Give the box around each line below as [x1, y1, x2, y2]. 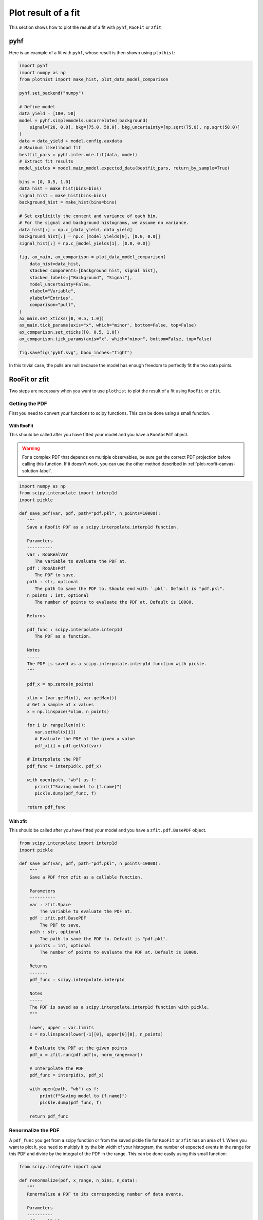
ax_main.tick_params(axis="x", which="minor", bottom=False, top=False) [19, 323, 197, 328]
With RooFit [9, 423, 34, 428]
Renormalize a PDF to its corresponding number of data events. [27, 1191, 184, 1197]
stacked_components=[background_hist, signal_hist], [29, 268, 158, 273]
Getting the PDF [9, 400, 47, 407]
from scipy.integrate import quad [19, 1164, 102, 1170]
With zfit [9, 818, 27, 824]
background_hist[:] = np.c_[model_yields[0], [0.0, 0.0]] [19, 234, 161, 239]
